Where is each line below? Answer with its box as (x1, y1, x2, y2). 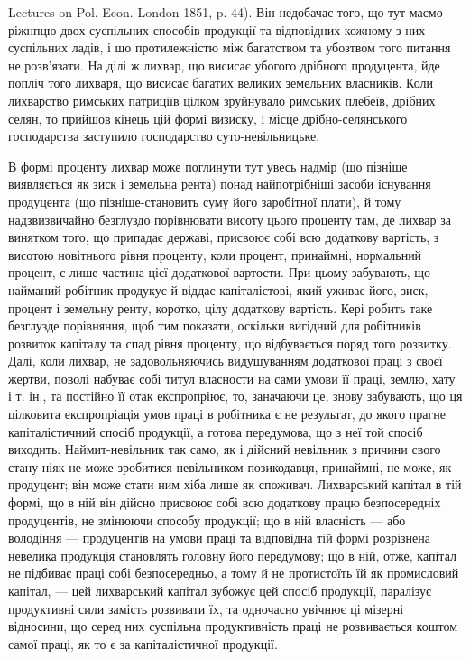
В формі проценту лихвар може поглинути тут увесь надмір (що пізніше (8, 156, 408, 175)
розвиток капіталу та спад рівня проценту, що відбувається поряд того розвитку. (8, 333, 452, 352)
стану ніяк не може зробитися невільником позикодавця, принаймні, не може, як (8, 457, 452, 476)
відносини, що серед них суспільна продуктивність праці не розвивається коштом (8, 617, 457, 636)
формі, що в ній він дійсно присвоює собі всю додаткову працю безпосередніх (8, 493, 441, 512)
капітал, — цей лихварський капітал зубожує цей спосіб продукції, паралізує (8, 581, 432, 599)
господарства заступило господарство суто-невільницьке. (8, 126, 320, 145)
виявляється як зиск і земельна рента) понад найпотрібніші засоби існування (8, 174, 431, 193)
